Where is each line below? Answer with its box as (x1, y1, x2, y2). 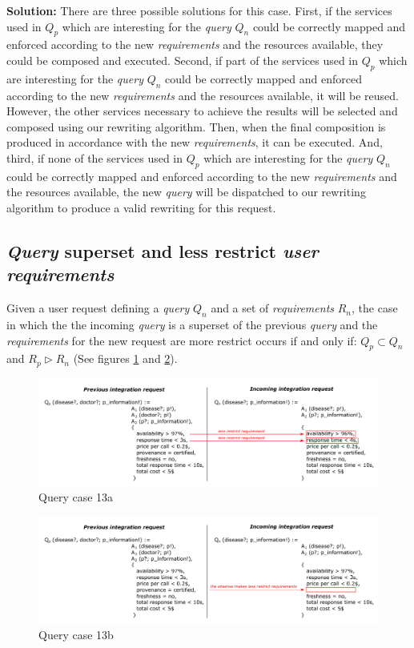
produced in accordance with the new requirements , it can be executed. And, (6, 134, 383, 151)
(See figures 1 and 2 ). (73, 350, 178, 367)
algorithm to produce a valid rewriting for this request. (6, 199, 276, 215)
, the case (352, 300, 398, 316)
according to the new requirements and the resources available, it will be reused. (6, 87, 399, 103)
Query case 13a (38, 489, 114, 505)
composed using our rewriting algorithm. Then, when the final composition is (6, 118, 386, 135)
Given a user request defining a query (6, 300, 190, 316)
